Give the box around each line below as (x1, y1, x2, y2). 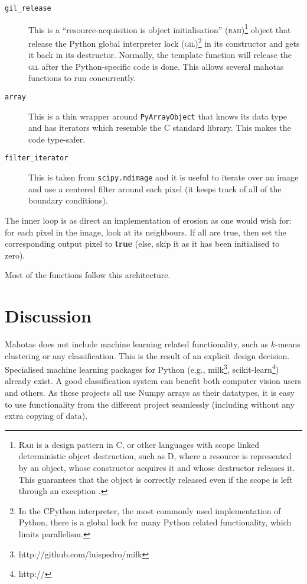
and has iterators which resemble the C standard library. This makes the (28, 121, 291, 134)
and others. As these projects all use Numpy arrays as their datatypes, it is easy (5, 386, 295, 399)
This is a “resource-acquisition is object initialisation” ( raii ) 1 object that (28, 21, 291, 36)
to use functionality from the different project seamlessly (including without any (5, 398, 295, 410)
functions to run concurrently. (28, 72, 136, 84)
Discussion (5, 304, 92, 328)
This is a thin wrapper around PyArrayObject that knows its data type (28, 109, 288, 122)
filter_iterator (5, 154, 68, 163)
